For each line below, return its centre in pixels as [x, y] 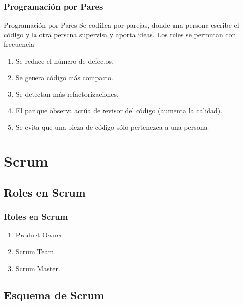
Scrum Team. [36, 251]
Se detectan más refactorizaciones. [67, 94]
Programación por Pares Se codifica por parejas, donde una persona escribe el [121, 25]
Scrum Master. [38, 268]
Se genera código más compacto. [64, 77]
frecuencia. [20, 44]
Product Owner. [40, 235]
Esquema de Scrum [54, 294]
